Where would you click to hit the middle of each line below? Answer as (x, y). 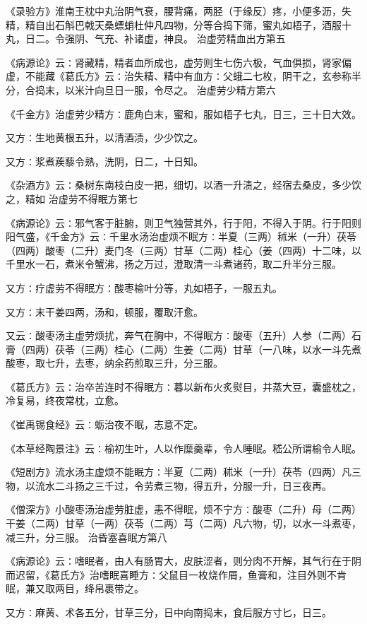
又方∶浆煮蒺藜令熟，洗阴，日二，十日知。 (104, 161)
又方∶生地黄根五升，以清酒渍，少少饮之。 (104, 137)
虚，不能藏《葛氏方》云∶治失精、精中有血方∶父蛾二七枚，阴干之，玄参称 (179, 76)
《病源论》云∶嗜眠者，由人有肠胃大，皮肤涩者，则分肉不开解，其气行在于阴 (183, 561)
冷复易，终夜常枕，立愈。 (65, 400)
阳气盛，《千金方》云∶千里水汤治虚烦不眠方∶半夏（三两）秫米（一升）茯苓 (181, 236)
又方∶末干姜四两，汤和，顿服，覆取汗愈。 (104, 311)
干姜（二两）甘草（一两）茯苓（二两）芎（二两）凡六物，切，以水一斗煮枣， (183, 523)
